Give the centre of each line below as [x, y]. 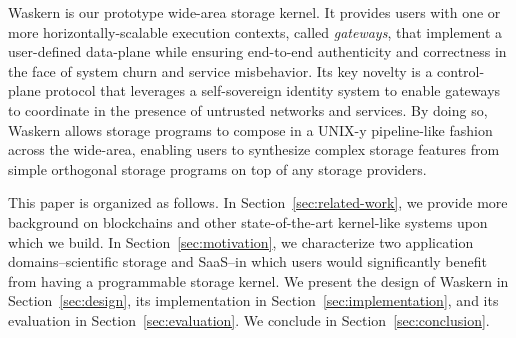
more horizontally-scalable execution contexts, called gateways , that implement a [255, 31]
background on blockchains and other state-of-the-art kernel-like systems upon [248, 221]
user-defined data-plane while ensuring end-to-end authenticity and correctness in [257, 51]
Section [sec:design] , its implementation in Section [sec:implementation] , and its [253, 300]
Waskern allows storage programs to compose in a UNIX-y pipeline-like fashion [250, 129]
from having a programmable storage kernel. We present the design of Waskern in [258, 280]
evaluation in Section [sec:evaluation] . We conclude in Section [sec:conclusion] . [249, 319]
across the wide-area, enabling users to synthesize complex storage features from [254, 149]
